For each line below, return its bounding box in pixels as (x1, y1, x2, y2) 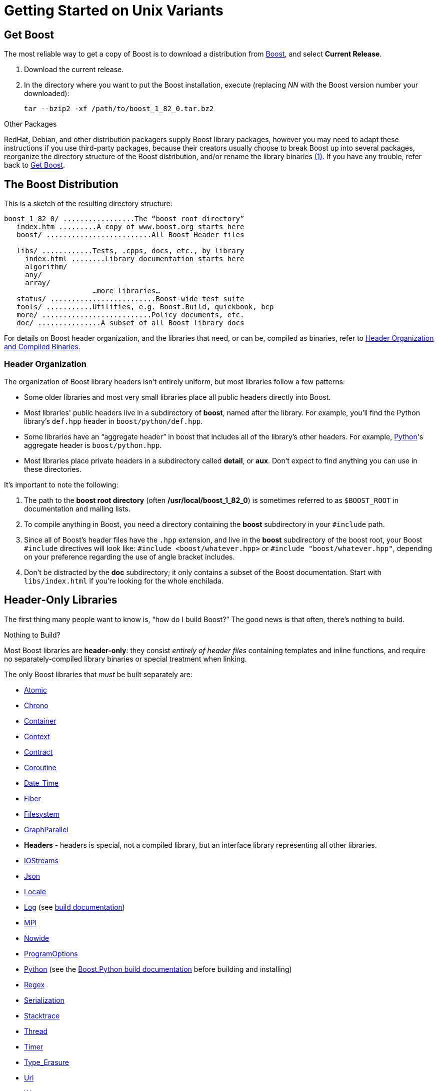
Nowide (24, 933, 49, 942)
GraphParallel (24, 825, 68, 834)
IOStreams (24, 856, 58, 865)
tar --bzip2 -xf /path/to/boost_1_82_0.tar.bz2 (24, 105, 214, 113)
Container (24, 716, 56, 725)
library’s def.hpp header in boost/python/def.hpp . (24, 416, 203, 425)
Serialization (24, 995, 64, 1004)
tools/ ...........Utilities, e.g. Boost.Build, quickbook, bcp (16, 303, 274, 311)
